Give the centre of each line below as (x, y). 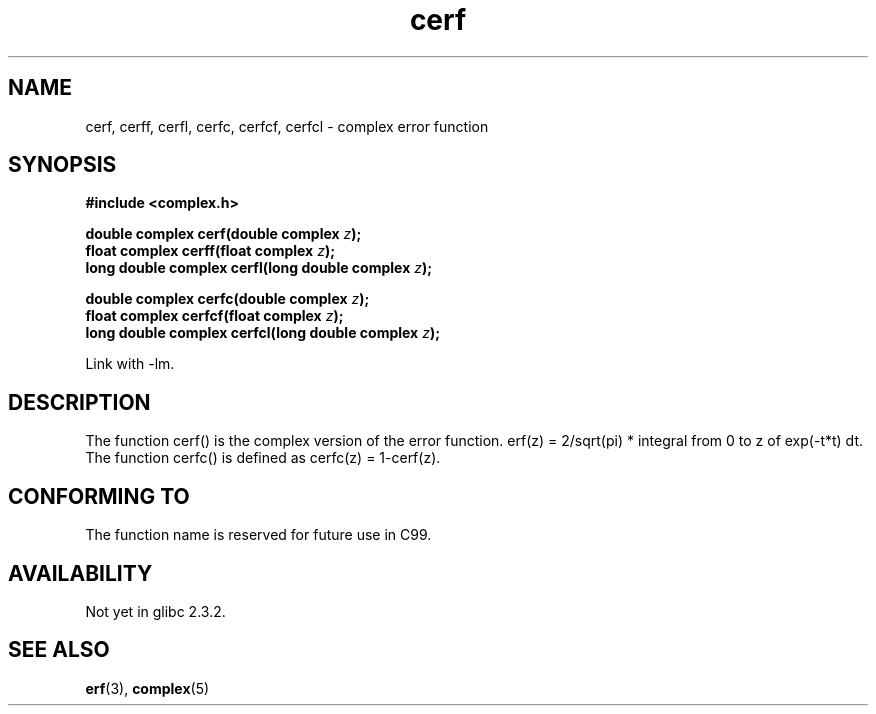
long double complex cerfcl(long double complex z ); (262, 333)
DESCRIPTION (79, 402)
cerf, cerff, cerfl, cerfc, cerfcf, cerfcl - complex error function (287, 126)
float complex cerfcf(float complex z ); (214, 316)
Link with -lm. (130, 364)
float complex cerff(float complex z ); (210, 251)
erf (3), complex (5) (147, 688)
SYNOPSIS (62, 165)
